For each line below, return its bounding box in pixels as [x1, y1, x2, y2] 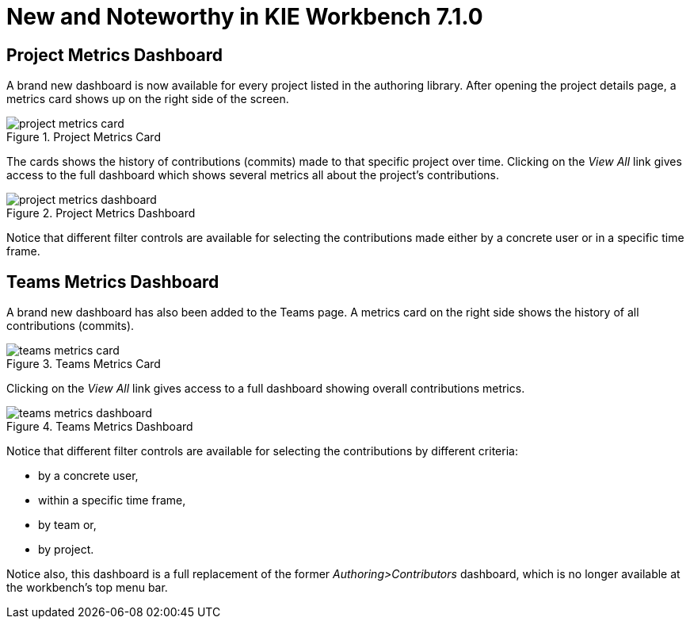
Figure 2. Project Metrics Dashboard [6, 206, 196, 220]
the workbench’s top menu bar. [6, 581, 168, 595]
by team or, [38, 518, 97, 532]
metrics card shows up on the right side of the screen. [6, 92, 289, 106]
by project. [38, 543, 94, 557]
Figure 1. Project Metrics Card [6, 130, 161, 144]
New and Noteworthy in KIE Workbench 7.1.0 [6, 3, 483, 30]
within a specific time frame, [38, 493, 186, 508]
